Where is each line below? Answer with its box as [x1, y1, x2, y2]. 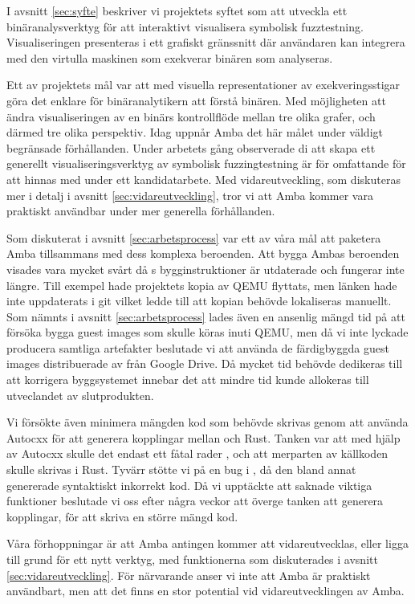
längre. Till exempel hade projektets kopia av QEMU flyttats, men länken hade [6, 276, 397, 293]
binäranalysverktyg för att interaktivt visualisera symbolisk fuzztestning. [6, 18, 364, 35]
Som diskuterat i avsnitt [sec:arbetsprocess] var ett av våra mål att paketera [6, 229, 381, 246]
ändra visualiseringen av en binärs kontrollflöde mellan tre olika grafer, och [6, 108, 376, 124]
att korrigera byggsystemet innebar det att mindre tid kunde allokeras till [6, 371, 369, 388]
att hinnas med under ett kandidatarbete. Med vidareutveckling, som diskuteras [6, 170, 401, 187]
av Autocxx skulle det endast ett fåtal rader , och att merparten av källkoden [6, 445, 389, 462]
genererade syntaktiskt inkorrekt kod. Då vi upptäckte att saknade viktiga [6, 476, 372, 493]
